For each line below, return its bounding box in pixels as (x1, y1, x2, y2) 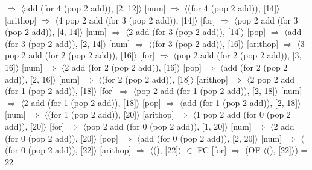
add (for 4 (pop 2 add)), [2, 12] (24, 2, 139, 14)
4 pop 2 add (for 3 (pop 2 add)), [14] (58, 13, 194, 26)
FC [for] (197, 143, 227, 156)
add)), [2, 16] (5, 72, 53, 85)
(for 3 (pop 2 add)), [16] (151, 37, 241, 49)
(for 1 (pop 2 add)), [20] (48, 108, 137, 121)
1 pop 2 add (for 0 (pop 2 (196, 108, 291, 121)
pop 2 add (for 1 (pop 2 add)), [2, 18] (136, 84, 275, 97)
